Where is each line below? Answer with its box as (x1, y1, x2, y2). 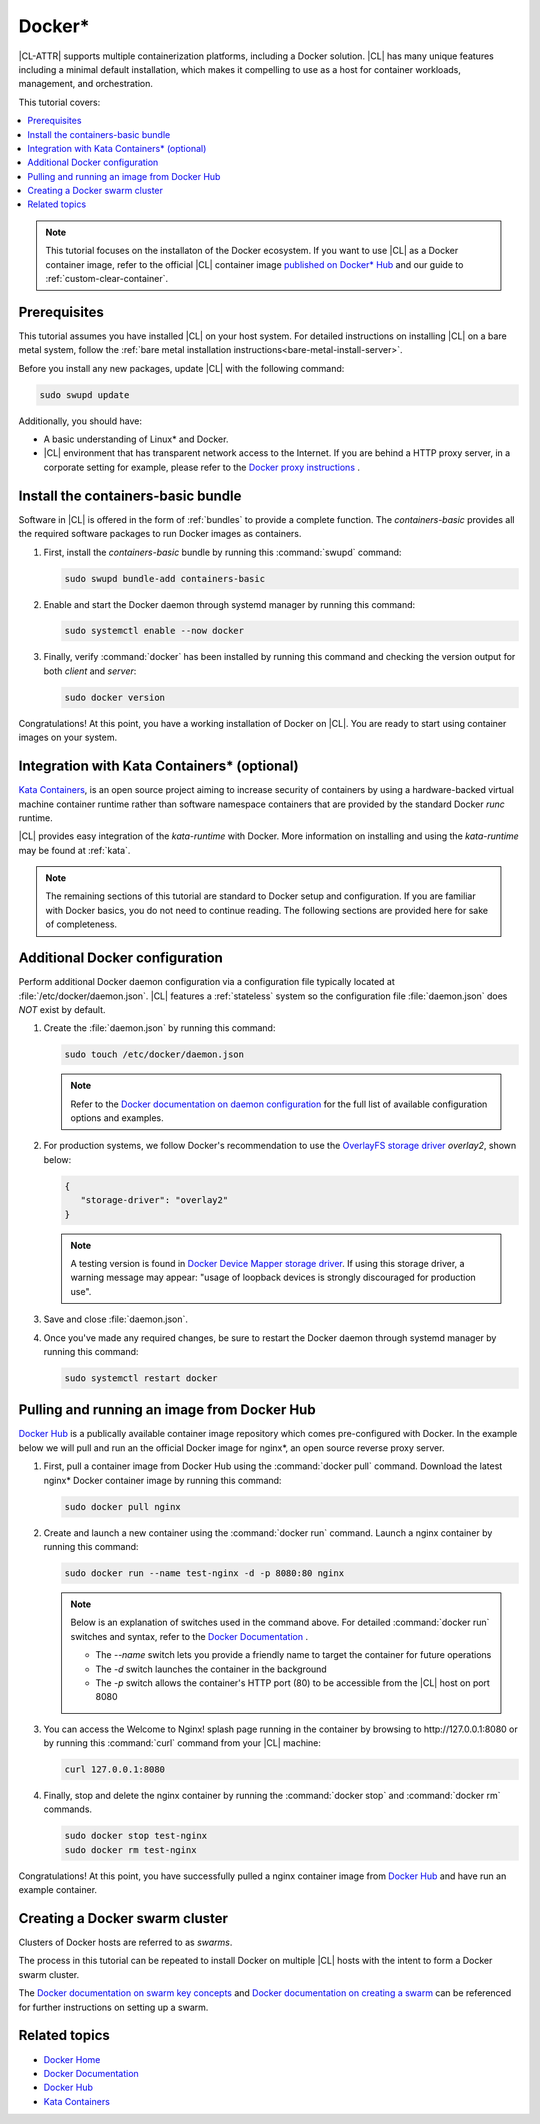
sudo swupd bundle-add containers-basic (64, 573, 265, 584)
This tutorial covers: (18, 96, 101, 108)
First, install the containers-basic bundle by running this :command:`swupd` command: (43, 546, 402, 558)
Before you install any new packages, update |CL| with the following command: (18, 362, 345, 374)
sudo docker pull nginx (64, 1501, 182, 1512)
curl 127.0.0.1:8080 (64, 1764, 165, 1775)
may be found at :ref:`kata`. (18, 844, 131, 856)
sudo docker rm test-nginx (64, 1844, 197, 1855)
